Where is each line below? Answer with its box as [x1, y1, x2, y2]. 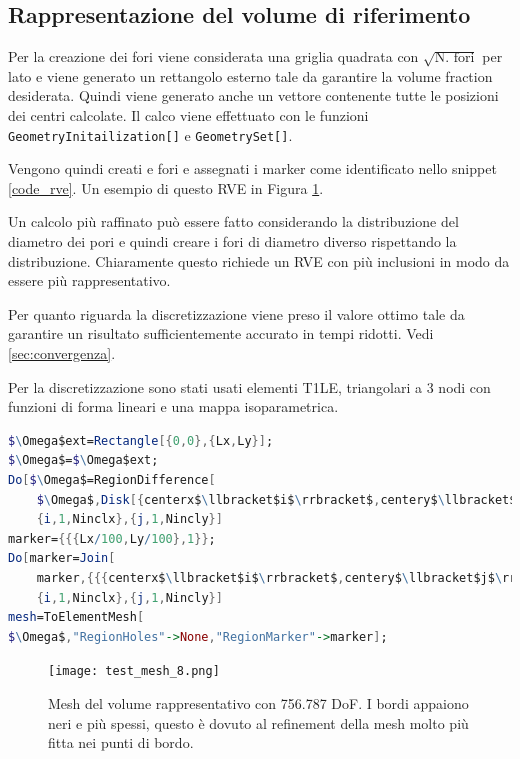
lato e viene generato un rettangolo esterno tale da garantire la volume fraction [8, 65, 493, 86]
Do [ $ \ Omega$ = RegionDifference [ [8, 472, 216, 487]
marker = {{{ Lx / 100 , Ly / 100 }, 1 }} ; [8, 531, 216, 546]
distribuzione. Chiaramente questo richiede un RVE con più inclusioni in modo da [8, 250, 510, 271]
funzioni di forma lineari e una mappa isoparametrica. [8, 396, 339, 417]
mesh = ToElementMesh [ [8, 610, 145, 625]
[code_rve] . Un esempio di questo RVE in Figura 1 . [8, 177, 324, 198]
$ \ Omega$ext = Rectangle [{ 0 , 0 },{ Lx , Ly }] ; [8, 433, 274, 448]
